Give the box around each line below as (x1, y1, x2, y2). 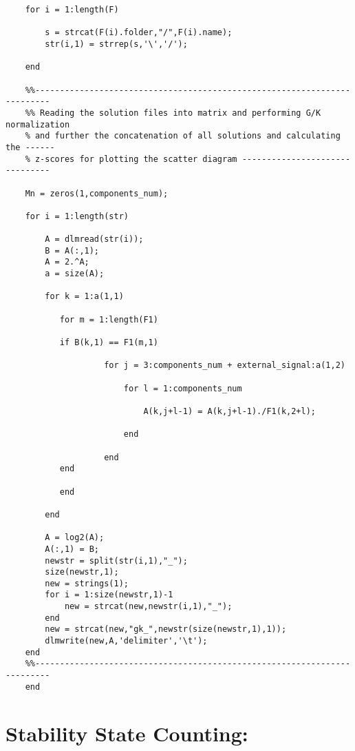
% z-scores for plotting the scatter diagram (25, 154, 237, 164)
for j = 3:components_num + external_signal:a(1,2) (104, 360, 345, 371)
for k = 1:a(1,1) (45, 291, 124, 302)
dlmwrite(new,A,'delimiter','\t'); (45, 636, 208, 646)
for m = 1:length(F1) (59, 314, 158, 325)
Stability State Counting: (6, 719, 248, 747)
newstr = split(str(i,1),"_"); (45, 555, 188, 566)
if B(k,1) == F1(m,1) (59, 338, 158, 348)
